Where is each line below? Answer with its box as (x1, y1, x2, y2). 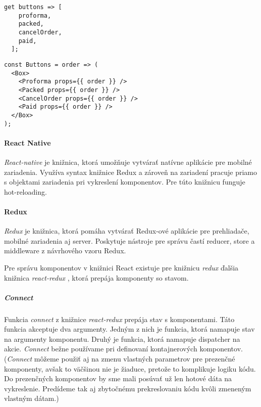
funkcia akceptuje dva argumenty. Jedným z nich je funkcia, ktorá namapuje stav (4, 324, 255, 334)
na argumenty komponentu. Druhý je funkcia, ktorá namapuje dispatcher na (4, 333, 240, 344)
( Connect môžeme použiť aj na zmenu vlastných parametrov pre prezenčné (4, 353, 235, 364)
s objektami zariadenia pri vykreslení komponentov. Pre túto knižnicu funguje (4, 176, 245, 187)
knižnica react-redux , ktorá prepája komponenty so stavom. (4, 272, 189, 283)
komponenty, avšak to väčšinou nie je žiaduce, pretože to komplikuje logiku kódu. (4, 363, 256, 374)
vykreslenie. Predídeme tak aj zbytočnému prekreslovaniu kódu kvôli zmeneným (4, 383, 251, 393)
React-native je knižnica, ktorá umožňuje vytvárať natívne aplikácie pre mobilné (4, 156, 252, 167)
